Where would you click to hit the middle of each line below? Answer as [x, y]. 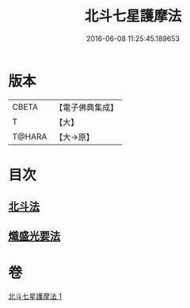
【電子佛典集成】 [87, 107]
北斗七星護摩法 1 [35, 296]
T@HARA [30, 137]
